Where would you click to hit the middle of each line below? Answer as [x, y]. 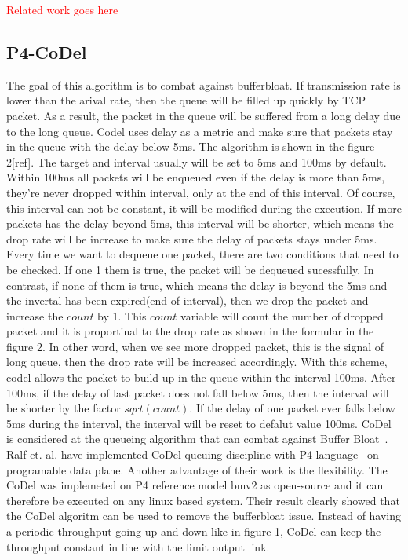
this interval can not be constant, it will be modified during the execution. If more [204, 208]
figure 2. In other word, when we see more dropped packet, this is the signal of [195, 346]
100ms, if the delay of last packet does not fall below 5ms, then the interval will [198, 392]
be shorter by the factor [64, 408]
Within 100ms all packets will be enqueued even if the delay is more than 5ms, [196, 177]
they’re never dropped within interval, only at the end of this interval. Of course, [201, 192]
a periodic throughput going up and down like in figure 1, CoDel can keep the [194, 531]
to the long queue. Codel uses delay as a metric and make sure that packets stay [200, 131]
